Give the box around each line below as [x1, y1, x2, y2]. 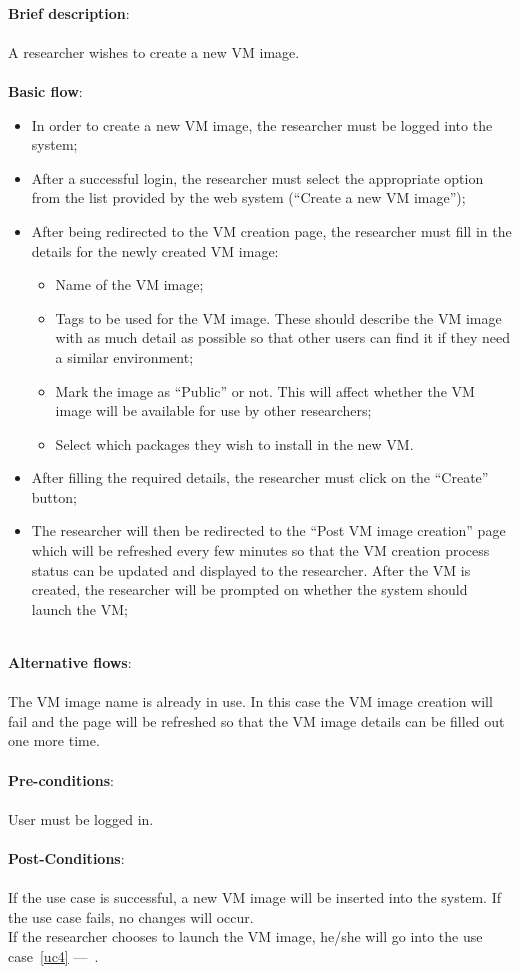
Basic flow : [8, 80, 83, 101]
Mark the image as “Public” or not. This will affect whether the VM [55, 380, 475, 401]
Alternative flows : [8, 652, 132, 673]
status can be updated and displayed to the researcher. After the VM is [31, 559, 471, 580]
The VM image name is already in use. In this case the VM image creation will [8, 691, 493, 712]
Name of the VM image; [55, 274, 204, 295]
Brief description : [8, 2, 130, 23]
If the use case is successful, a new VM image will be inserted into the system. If [8, 887, 501, 908]
